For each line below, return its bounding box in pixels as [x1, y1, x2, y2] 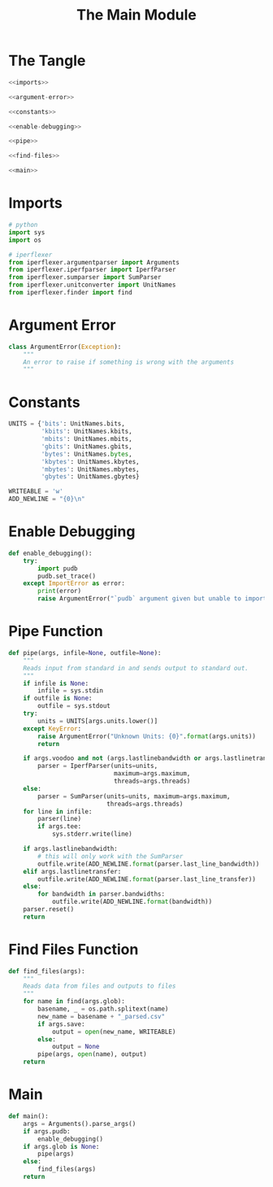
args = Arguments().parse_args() [23, 1119, 136, 1128]
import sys [8, 228, 45, 237]
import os [8, 236, 42, 244]
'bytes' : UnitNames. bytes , [41, 450, 132, 458]
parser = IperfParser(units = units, [37, 762, 158, 770]
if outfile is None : [23, 694, 93, 703]
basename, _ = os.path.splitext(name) [37, 1005, 169, 1014]
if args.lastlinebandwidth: [23, 844, 118, 853]
